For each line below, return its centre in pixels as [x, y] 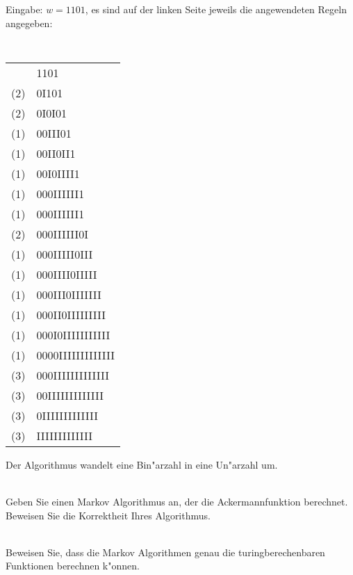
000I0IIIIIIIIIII [73, 334]
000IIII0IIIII [67, 274]
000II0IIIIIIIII [71, 314]
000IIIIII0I [63, 234]
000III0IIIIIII [69, 294]
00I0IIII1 [58, 173]
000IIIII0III [65, 254]
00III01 [54, 133]
